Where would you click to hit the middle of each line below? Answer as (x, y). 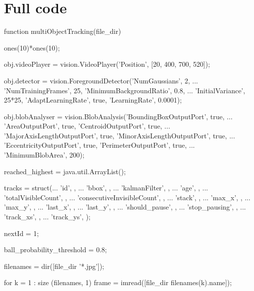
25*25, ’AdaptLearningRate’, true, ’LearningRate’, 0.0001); (93, 100)
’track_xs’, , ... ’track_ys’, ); (47, 217)
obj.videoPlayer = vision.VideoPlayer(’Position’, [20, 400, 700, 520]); (107, 64)
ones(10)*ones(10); (32, 47)
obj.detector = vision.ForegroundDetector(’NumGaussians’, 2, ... (101, 80)
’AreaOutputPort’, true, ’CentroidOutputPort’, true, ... (87, 126)
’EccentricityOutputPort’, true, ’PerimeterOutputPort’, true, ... (99, 145)
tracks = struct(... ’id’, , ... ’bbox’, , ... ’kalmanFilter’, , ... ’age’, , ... (106, 188)
